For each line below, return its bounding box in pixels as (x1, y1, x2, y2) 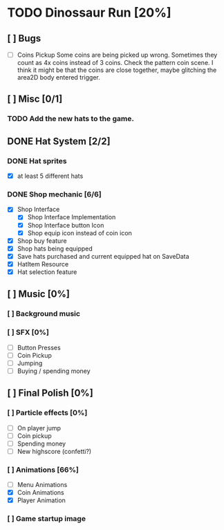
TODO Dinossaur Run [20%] (7, 5, 171, 21)
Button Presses (17, 343, 61, 351)
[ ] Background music (7, 309, 81, 319)
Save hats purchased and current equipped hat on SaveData (17, 252, 189, 260)
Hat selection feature (17, 268, 77, 276)
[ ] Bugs (7, 33, 41, 44)
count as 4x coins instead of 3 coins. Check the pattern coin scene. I (17, 59, 214, 67)
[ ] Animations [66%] (7, 465, 80, 475)
